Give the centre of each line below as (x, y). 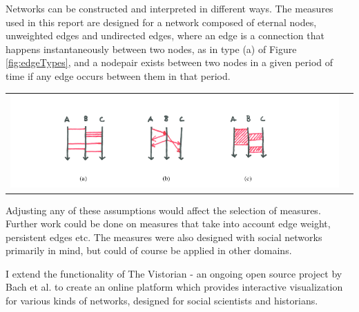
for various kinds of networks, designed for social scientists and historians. (162, 301)
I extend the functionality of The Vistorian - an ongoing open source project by (174, 273)
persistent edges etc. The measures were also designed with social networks (164, 237)
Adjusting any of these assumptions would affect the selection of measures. (163, 210)
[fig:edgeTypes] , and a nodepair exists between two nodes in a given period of (169, 62)
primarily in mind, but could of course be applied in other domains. (149, 250)
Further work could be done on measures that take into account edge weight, (168, 223)
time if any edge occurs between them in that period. (118, 75)
